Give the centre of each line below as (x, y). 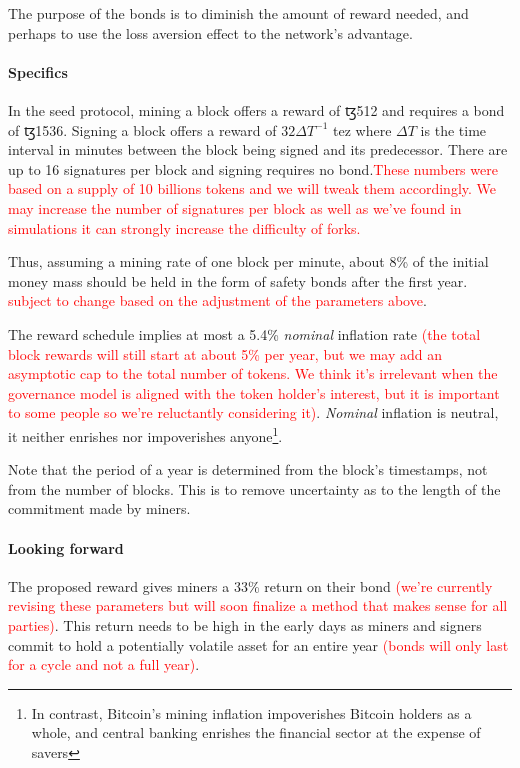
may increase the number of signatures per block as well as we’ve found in (235, 207)
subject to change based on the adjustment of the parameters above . (217, 300)
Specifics (38, 71)
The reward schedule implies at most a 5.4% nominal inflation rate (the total (244, 333)
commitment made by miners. (99, 508)
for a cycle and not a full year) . (104, 664)
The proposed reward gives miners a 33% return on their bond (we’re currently (250, 585)
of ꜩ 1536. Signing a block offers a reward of (142, 129)
